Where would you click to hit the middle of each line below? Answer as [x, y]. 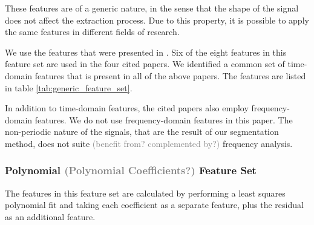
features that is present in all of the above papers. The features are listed [170, 75]
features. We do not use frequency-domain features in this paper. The [164, 119]
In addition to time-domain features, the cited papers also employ [127, 108]
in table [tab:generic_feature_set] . [69, 87]
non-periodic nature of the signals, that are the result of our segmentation [142, 132]
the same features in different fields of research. [92, 32]
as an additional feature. [50, 216]
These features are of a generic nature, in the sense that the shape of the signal [152, 8]
